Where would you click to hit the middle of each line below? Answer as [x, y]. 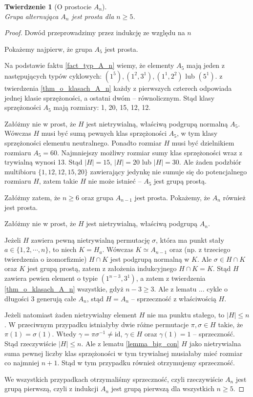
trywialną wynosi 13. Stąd [43, 162]
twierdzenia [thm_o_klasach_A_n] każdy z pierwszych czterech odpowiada [118, 88]
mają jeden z [206, 65]
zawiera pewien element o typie [51, 278]
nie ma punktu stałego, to [186, 315]
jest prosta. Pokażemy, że [172, 197]
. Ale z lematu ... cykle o [191, 289]
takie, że [231, 324]
